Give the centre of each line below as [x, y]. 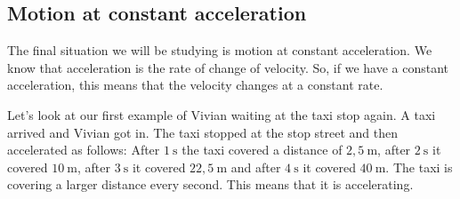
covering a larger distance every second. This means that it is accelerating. [210, 184]
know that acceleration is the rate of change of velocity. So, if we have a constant [228, 67]
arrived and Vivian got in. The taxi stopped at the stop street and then [203, 132]
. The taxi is [419, 167]
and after [256, 167]
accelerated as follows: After [84, 150]
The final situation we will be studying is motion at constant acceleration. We [220, 50]
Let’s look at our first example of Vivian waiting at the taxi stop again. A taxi [222, 114]
